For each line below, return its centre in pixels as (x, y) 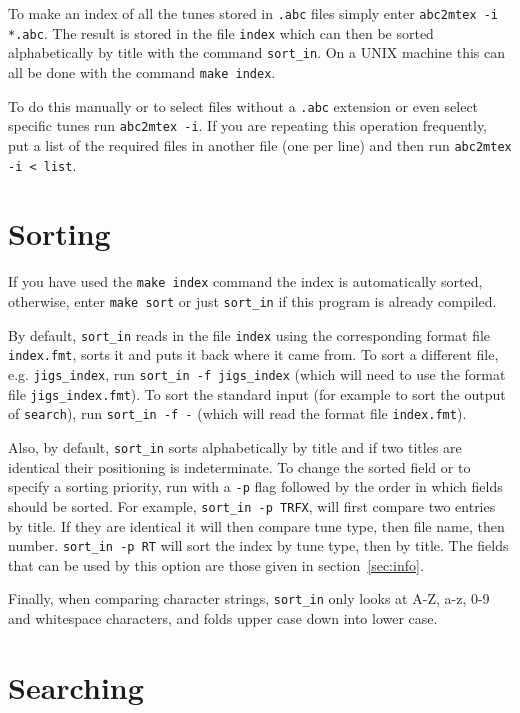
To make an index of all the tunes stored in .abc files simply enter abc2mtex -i (253, 13)
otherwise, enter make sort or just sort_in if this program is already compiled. (252, 301)
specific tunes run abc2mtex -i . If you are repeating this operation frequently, (248, 125)
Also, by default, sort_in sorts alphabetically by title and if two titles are (235, 446)
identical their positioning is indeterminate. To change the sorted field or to (239, 466)
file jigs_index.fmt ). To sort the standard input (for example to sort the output (257, 393)
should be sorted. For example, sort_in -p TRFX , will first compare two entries (252, 505)
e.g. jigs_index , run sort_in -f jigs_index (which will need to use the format (257, 374)
